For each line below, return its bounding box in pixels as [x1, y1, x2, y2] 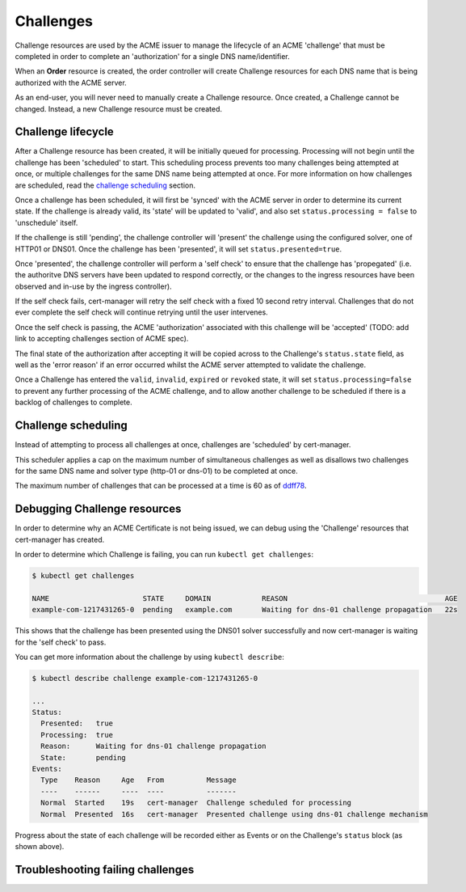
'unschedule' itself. [15, 218, 78, 227]
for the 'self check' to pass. [15, 637, 107, 647]
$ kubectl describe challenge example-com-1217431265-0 [31, 674, 258, 683]
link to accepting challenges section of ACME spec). [15, 334, 189, 344]
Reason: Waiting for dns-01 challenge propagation [40, 742, 267, 751]
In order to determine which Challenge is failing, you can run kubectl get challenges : [15, 549, 314, 559]
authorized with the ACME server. [15, 78, 127, 87]
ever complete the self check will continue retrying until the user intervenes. [15, 307, 268, 317]
